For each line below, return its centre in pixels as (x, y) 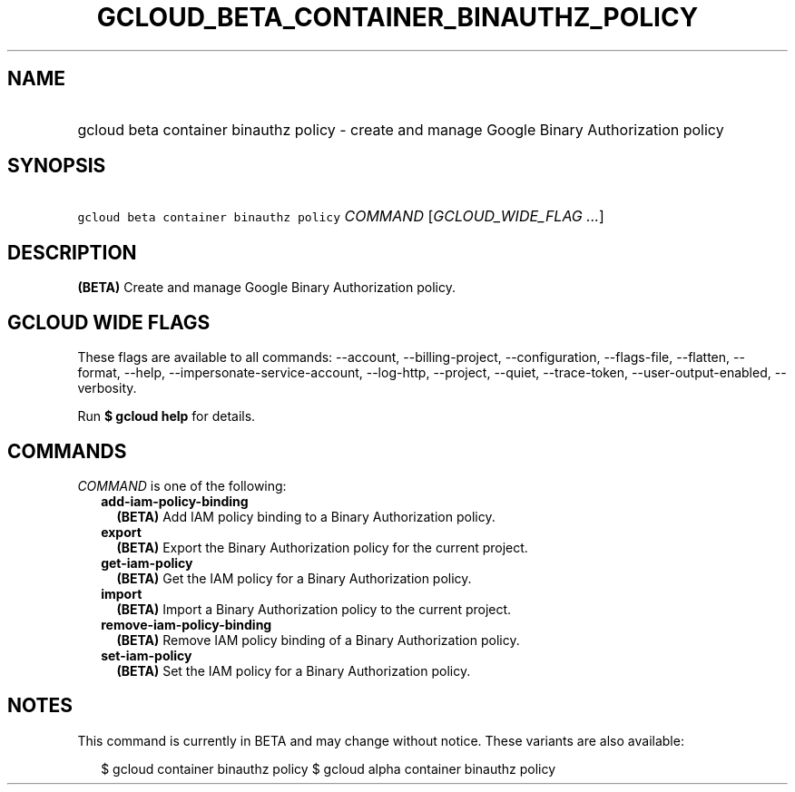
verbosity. (107, 388)
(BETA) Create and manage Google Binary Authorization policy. (266, 288)
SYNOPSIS (57, 166)
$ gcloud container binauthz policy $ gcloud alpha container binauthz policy (329, 768)
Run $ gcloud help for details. (167, 416)
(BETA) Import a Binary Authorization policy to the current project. (314, 609)
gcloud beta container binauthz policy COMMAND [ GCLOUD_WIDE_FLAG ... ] (341, 216)
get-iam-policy (147, 562)
